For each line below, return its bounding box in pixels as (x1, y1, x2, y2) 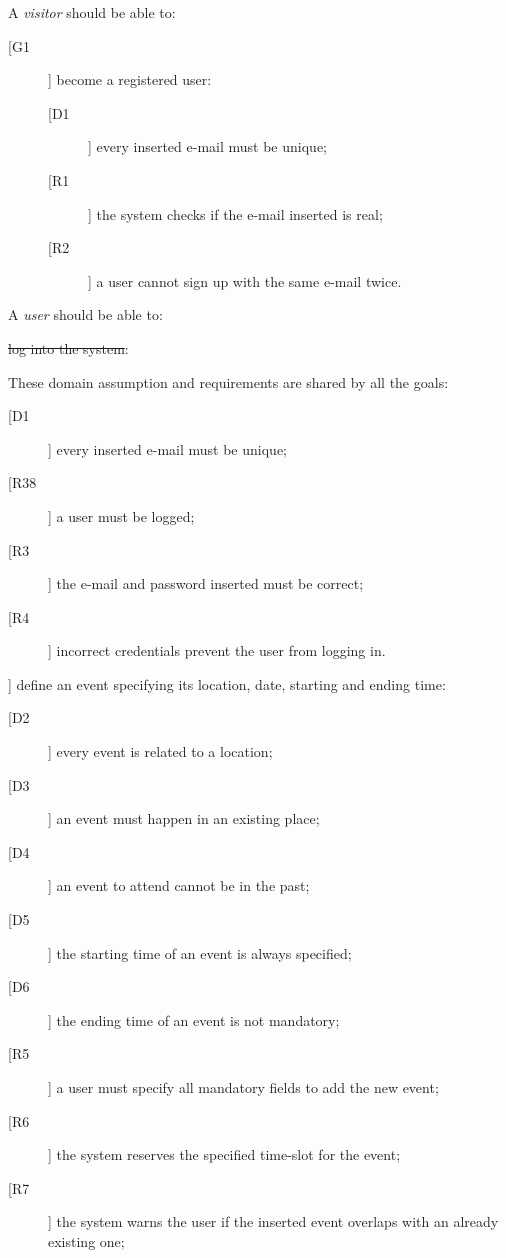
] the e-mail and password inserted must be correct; (48, 573, 364, 594)
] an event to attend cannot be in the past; (48, 875, 310, 896)
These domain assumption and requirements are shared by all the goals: (8, 371, 449, 392)
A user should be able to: (8, 304, 163, 325)
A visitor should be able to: (8, 2, 176, 22)
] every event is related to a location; (48, 741, 273, 762)
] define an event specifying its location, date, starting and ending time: (8, 673, 446, 694)
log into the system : (8, 337, 129, 358)
